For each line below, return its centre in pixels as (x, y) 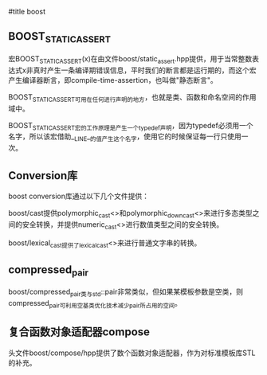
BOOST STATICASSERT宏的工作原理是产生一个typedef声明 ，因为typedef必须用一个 (131, 126)
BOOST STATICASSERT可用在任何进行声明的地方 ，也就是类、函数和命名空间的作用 (132, 98)
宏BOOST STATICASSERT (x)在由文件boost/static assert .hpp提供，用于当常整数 (130, 60)
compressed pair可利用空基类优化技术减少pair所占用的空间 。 (95, 304)
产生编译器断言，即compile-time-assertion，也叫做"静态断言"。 (113, 80)
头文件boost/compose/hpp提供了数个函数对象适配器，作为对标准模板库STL (132, 353)
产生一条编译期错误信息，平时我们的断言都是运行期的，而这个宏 (151, 70)
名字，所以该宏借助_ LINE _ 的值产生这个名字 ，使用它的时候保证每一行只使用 (125, 137)
